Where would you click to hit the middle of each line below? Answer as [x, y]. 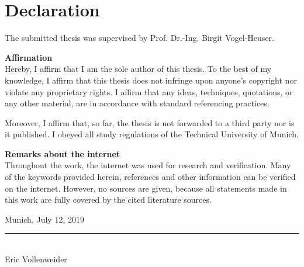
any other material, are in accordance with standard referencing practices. [137, 103]
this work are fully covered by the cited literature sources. [108, 200]
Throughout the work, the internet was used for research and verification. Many [148, 165]
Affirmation [29, 57]
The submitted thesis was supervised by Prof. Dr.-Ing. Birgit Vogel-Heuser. [139, 38]
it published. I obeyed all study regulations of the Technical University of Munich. [152, 134]
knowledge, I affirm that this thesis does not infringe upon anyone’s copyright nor [151, 80]
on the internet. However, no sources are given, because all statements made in [146, 188]
